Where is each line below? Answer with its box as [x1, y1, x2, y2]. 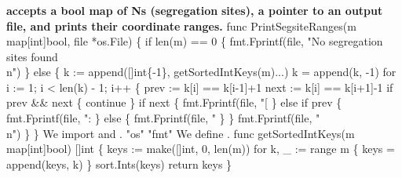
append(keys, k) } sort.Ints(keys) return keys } [6, 155, 232, 172]
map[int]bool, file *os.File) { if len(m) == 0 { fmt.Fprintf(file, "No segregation [6, 33, 383, 49]
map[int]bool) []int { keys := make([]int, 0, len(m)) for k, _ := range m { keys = [6, 140, 395, 157]
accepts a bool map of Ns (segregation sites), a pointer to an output [6, 2, 383, 18]
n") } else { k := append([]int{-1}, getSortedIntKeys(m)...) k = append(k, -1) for [6, 64, 397, 80]
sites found [6, 48, 58, 64]
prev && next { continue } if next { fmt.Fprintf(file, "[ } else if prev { [6, 94, 342, 111]
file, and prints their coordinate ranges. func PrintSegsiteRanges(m [6, 17, 356, 34]
